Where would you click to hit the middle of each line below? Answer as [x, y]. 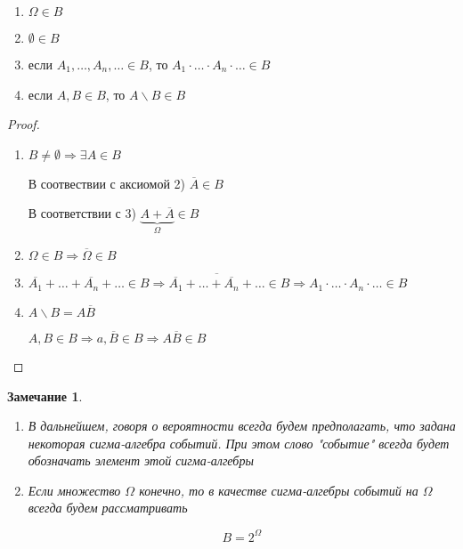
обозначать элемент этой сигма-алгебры [141, 460]
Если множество [74, 490]
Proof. [24, 124]
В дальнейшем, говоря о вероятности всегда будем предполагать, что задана [242, 426]
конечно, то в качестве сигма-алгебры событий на [279, 490]
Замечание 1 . [45, 396]
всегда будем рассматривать [108, 508]
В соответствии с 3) [82, 213]
